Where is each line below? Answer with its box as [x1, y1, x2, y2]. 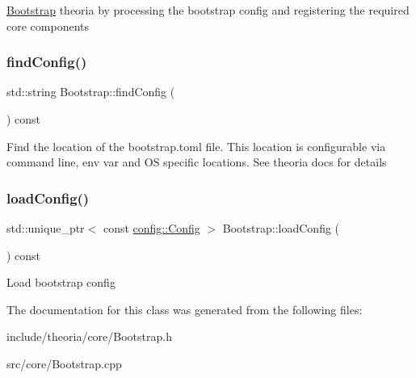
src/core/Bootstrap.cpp [6, 355, 122, 372]
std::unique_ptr [6, 220, 85, 236]
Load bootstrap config [6, 274, 116, 291]
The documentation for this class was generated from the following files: [6, 300, 363, 317]
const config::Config [103, 220, 200, 236]
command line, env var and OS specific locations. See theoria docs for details [6, 153, 387, 170]
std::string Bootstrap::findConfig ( [6, 83, 175, 100]
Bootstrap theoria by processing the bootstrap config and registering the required [6, 2, 410, 18]
